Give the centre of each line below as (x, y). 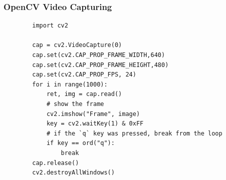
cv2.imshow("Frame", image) (93, 114)
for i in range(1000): (70, 84)
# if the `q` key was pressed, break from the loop (134, 133)
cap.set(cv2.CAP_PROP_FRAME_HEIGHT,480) (100, 65)
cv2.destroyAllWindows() (73, 173)
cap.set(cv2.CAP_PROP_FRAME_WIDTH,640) (99, 55)
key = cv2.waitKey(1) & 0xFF (95, 124)
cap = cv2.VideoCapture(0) (77, 45)
